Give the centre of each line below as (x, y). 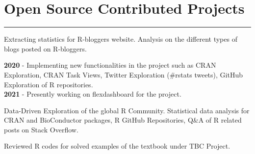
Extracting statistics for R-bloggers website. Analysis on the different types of (121, 39)
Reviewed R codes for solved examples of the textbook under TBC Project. (117, 146)
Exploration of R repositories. (49, 84)
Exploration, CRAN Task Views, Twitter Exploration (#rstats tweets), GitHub (123, 74)
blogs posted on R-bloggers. (45, 48)
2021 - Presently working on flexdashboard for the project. (93, 94)
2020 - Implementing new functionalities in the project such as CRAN (110, 65)
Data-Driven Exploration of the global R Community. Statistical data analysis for (127, 110)
